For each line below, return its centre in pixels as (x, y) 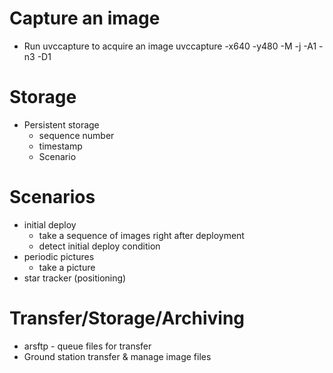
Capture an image (85, 18)
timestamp (60, 146)
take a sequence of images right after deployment (141, 235)
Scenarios (52, 197)
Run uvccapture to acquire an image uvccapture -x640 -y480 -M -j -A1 (170, 46)
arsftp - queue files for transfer (87, 346)
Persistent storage (61, 124)
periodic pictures (59, 256)
